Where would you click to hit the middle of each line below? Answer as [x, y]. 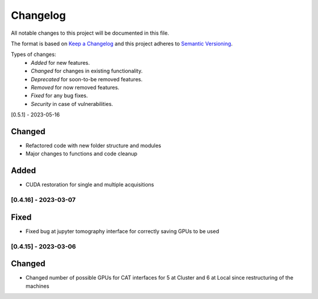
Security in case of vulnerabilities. [72, 104]
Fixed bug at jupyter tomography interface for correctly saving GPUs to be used [122, 231]
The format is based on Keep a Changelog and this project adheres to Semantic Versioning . [122, 44]
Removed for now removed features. [75, 87]
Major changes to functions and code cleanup [82, 154]
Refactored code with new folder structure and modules [93, 145]
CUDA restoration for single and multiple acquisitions [90, 185]
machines [37, 286]
